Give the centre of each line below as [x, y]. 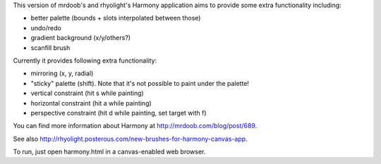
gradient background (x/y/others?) [80, 38]
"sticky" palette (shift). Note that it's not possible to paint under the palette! [140, 83]
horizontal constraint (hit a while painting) [91, 103]
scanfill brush [50, 48]
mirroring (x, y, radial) [62, 73]
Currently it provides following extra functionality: [85, 61]
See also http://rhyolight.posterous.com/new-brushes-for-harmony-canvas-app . [130, 139]
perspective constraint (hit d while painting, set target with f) [119, 113]
